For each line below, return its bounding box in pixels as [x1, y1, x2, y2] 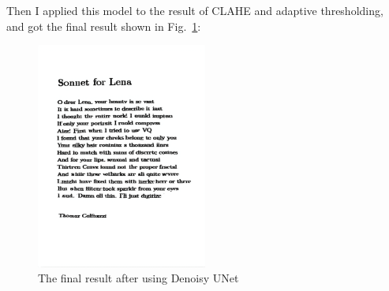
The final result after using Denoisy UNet [38, 270, 239, 286]
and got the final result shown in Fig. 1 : [6, 17, 201, 34]
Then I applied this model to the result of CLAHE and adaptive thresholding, [6, 2, 383, 18]
